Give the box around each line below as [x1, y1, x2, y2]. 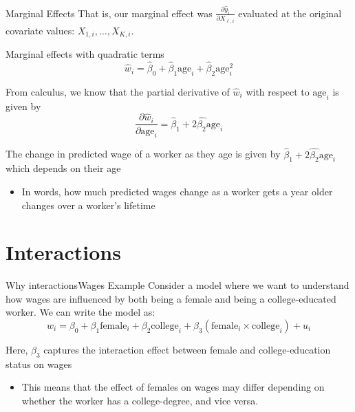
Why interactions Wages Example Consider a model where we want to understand [6, 278, 349, 292]
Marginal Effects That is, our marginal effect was [6, 6, 213, 20]
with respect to [246, 84, 310, 98]
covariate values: [6, 23, 75, 37]
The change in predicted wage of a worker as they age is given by [6, 147, 281, 161]
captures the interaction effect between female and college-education [43, 343, 331, 357]
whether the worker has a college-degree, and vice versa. [21, 393, 259, 407]
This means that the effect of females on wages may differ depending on [21, 380, 325, 394]
